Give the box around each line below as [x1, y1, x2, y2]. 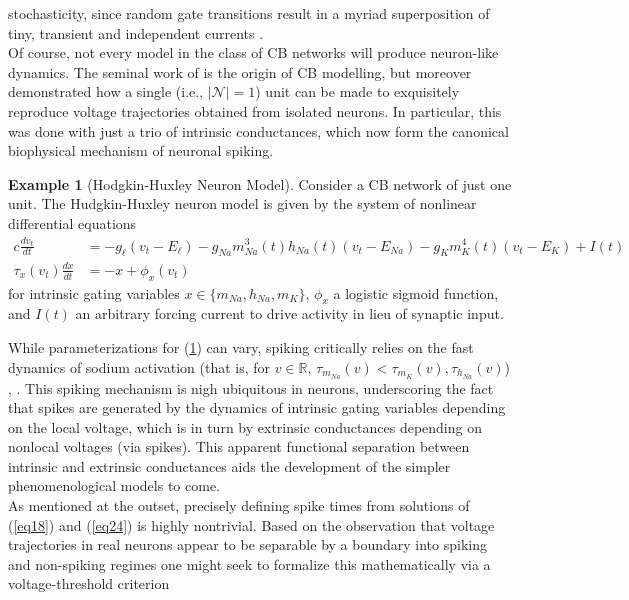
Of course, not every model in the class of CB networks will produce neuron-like [8, 42, 499, 63]
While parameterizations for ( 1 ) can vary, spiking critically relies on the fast [8, 337, 474, 358]
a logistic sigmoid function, [333, 282, 499, 303]
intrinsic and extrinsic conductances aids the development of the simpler [8, 455, 451, 476]
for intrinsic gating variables [8, 282, 180, 303]
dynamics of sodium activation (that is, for [8, 356, 271, 377]
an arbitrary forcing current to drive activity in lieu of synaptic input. [75, 303, 504, 324]
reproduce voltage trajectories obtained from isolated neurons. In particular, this [8, 100, 502, 121]
